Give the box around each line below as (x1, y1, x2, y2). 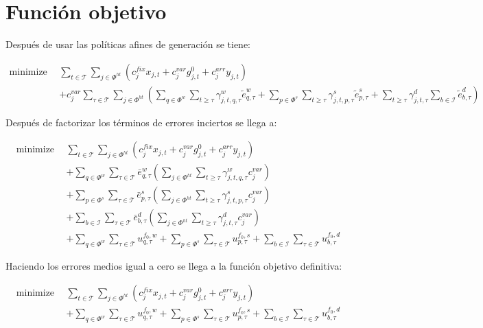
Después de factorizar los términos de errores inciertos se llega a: (5, 115, 277, 129)
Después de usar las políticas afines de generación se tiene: (5, 37, 250, 51)
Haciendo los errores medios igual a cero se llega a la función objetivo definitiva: (5, 258, 342, 272)
